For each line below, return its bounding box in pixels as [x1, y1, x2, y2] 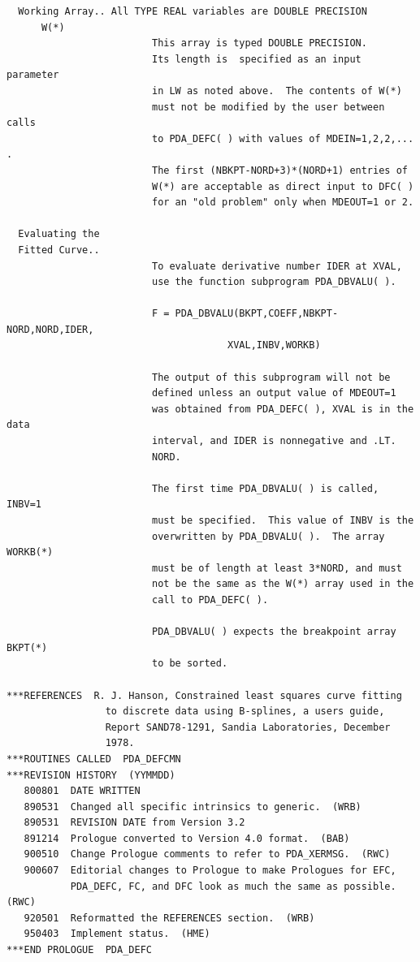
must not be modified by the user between [151, 101, 385, 113]
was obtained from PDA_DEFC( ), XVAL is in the [151, 403, 414, 415]
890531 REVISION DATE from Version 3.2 [24, 817, 245, 829]
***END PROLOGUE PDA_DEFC [6, 944, 152, 956]
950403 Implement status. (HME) [24, 928, 210, 940]
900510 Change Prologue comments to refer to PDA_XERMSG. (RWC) [24, 848, 391, 861]
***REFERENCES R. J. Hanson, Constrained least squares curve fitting [6, 689, 402, 701]
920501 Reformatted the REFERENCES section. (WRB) [24, 912, 315, 924]
